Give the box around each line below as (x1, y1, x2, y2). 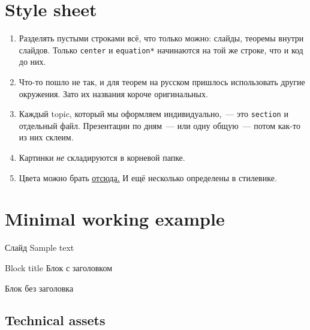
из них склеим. (19, 131, 74, 143)
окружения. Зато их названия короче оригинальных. (19, 87, 208, 100)
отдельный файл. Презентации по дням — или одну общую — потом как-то (19, 119, 300, 131)
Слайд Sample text (5, 241, 74, 254)
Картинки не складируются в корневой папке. (19, 151, 185, 163)
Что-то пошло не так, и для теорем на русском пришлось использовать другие (19, 75, 305, 88)
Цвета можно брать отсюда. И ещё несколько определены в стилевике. (19, 171, 277, 184)
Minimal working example (5, 206, 225, 231)
